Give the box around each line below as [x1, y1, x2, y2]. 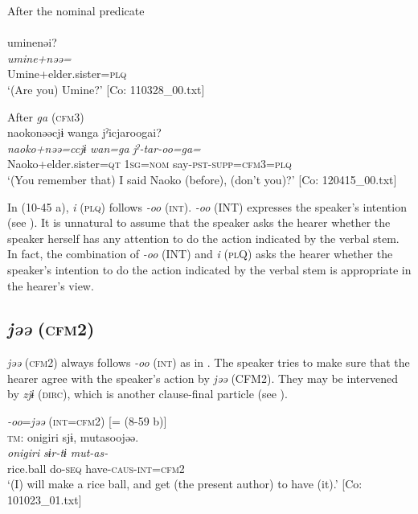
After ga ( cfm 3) [7, 108, 84, 125]
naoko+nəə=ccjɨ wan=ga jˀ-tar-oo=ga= [7, 139, 201, 156]
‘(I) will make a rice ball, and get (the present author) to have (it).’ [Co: [7, 475, 363, 492]
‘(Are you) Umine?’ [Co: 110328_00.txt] [7, 80, 205, 97]
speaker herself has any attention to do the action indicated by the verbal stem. [7, 229, 400, 246]
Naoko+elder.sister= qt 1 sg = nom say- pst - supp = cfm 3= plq [7, 155, 292, 172]
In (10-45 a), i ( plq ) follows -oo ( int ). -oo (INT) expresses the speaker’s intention [7, 198, 407, 215]
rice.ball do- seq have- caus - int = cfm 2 [7, 459, 185, 476]
